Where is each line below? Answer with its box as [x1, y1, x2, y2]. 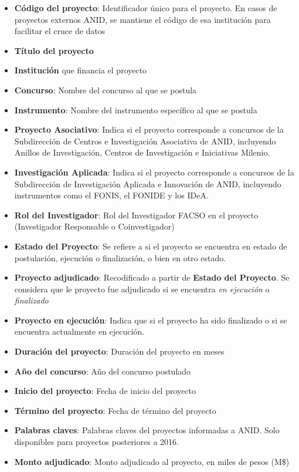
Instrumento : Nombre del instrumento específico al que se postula [14, 103, 257, 116]
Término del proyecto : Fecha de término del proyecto [14, 404, 216, 416]
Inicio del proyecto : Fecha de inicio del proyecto [14, 385, 196, 397]
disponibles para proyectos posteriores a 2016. [14, 436, 179, 448]
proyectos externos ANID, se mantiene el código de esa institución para [14, 13, 271, 25]
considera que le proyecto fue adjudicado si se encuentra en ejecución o [14, 282, 270, 295]
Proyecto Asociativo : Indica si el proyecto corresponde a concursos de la [14, 123, 284, 136]
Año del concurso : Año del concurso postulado [14, 365, 191, 377]
